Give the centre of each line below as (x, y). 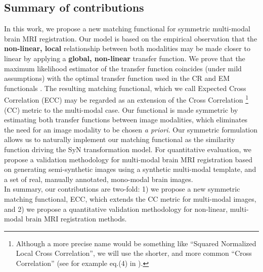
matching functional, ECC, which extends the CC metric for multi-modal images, (130, 198)
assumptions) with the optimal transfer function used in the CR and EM (117, 78)
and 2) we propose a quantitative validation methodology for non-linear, (116, 209)
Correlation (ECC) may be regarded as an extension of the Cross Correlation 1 (126, 99)
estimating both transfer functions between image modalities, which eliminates (126, 120)
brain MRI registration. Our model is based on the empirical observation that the (131, 38)
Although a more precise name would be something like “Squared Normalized (136, 243)
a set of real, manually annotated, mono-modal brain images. (99, 179)
